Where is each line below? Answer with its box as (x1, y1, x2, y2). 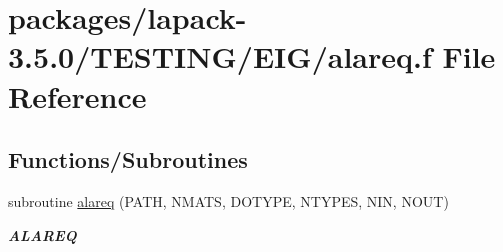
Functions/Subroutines (8, 144, 248, 175)
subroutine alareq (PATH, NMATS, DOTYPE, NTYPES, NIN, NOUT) (8, 190, 449, 211)
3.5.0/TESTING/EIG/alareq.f (8, 36, 432, 77)
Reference (8, 75, 147, 116)
